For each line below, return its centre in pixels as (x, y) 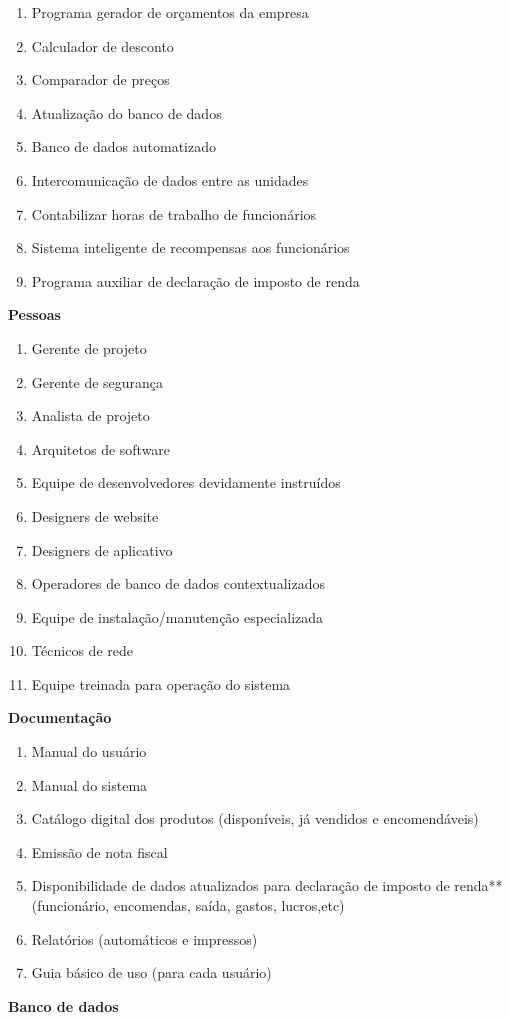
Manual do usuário (89, 751)
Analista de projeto (90, 415)
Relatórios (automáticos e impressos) (144, 938)
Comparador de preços (100, 79)
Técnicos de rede (82, 650)
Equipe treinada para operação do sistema (161, 683)
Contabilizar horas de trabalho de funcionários (174, 213)
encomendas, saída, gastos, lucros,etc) (229, 905)
